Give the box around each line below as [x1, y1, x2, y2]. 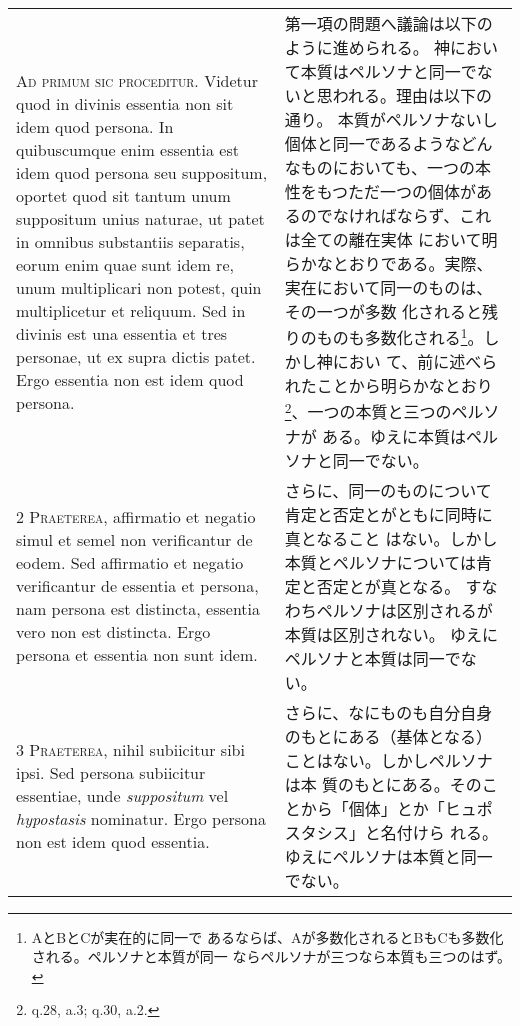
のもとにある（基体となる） [284, 724, 492, 748]
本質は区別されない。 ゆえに [284, 622, 499, 646]
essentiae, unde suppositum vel [16, 784, 229, 808]
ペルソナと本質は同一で [284, 646, 461, 670]
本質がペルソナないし [337, 108, 498, 131]
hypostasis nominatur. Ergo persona [16, 807, 267, 831]
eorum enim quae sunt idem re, [16, 252, 234, 276]
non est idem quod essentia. [16, 830, 210, 854]
